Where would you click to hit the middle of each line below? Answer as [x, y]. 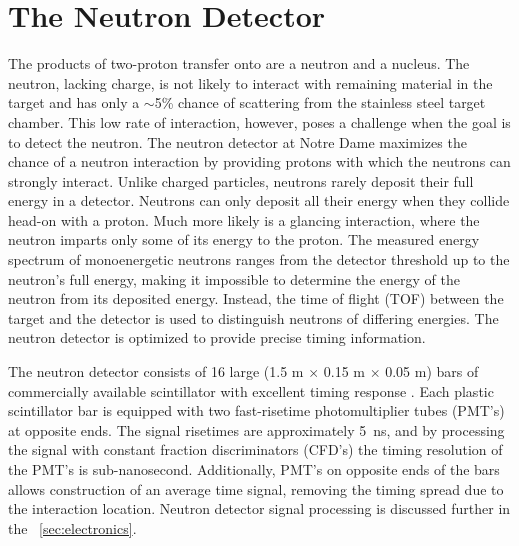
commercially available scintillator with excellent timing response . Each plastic [251, 390]
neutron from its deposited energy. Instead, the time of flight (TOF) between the [256, 298]
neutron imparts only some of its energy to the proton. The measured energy [244, 239]
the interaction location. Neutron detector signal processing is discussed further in [259, 508]
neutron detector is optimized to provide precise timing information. [217, 337]
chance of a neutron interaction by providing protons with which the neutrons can [259, 161]
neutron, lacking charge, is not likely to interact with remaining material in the [250, 82]
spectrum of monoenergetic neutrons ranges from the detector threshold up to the [259, 259]
